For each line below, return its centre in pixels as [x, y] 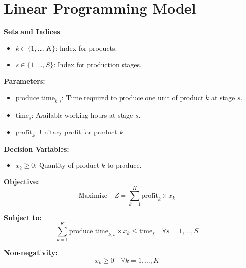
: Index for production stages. [97, 64]
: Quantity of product [67, 165]
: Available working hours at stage [82, 115]
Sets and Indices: [33, 32]
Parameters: [25, 80]
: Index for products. [86, 48]
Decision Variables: [37, 148]
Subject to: [23, 217]
